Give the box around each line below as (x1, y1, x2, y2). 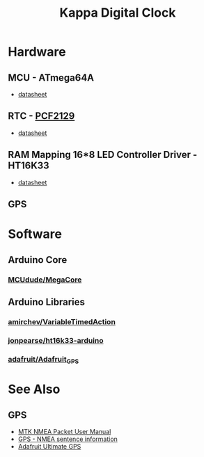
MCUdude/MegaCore (8, 275, 82, 284)
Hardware (8, 44, 66, 60)
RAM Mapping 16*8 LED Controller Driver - (8, 149, 198, 161)
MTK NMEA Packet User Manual (17, 427, 111, 435)
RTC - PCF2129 (8, 110, 75, 122)
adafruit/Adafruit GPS (8, 354, 79, 365)
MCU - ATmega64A (8, 72, 95, 83)
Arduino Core (8, 254, 68, 266)
